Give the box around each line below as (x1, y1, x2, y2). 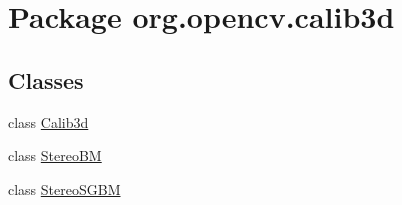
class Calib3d (8, 111, 89, 132)
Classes (8, 64, 84, 95)
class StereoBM (8, 145, 102, 166)
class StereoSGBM (8, 178, 121, 199)
